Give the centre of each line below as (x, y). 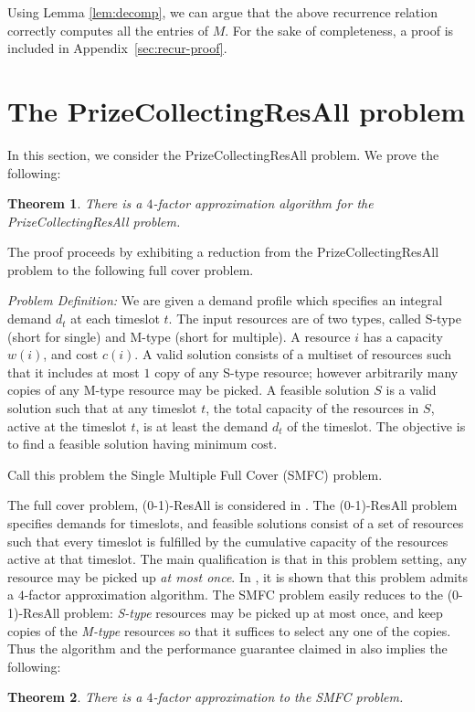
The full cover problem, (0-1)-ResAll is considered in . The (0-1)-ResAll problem (232, 505)
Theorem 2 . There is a (75, 697)
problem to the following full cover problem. (131, 269)
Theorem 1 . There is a (75, 203)
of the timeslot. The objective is (376, 425)
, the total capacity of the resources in (312, 408)
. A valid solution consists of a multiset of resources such (293, 354)
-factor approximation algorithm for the (263, 203)
